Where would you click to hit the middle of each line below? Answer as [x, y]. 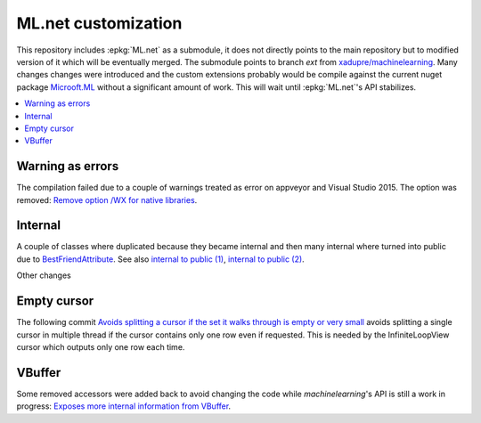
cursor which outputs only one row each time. [101, 346]
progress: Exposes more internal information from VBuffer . [124, 406]
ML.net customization [99, 23]
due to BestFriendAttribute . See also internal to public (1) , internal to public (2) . [160, 259]
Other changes [44, 275]
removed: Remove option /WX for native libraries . [107, 199]
